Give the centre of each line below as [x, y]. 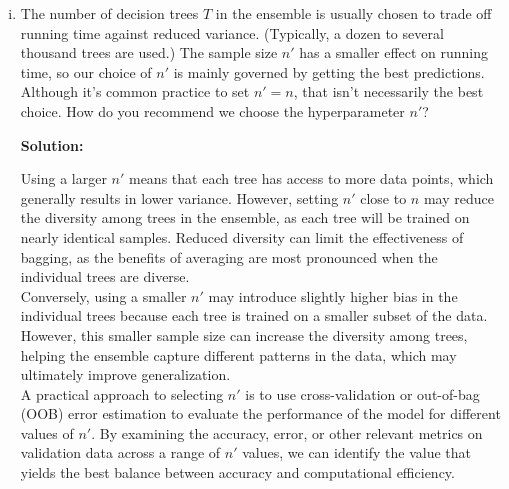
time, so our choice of [86, 71]
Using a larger [63, 178]
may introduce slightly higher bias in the [333, 295]
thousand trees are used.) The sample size [149, 52]
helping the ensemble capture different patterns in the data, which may [238, 354]
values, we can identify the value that [356, 452]
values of [47, 432]
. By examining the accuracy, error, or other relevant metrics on [287, 432]
